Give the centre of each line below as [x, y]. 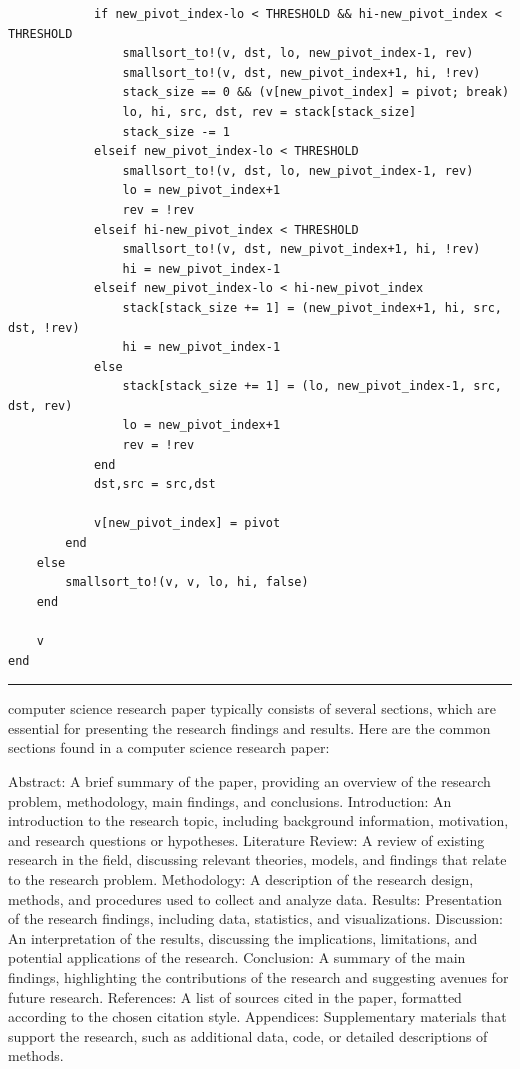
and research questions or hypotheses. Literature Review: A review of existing [246, 839]
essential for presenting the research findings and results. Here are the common [249, 727]
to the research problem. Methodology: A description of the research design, [241, 878]
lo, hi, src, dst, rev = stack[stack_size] [269, 111]
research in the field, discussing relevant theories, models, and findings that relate [257, 859]
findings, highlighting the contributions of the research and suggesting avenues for [258, 976]
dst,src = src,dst [154, 484]
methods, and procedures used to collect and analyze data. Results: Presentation [255, 898]
